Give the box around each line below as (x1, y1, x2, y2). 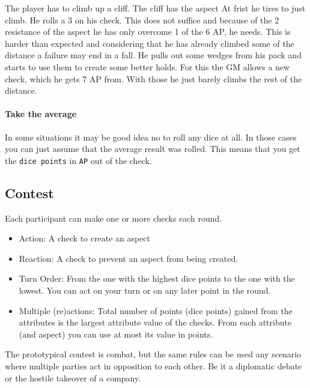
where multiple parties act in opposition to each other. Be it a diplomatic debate (5, 359, 302, 372)
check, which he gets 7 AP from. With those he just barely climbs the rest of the (5, 72, 302, 85)
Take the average (5, 108, 77, 120)
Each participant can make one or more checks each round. (5, 211, 222, 224)
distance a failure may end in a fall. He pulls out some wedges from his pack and (5, 49, 302, 61)
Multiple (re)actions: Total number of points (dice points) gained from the (19, 304, 293, 317)
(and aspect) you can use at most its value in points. (19, 327, 213, 340)
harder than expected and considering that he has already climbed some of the (5, 37, 294, 49)
